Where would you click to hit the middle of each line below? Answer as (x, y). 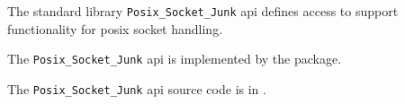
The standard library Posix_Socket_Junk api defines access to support (203, 11)
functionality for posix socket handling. (115, 28)
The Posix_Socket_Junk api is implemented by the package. (175, 59)
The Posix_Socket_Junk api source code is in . (137, 88)
